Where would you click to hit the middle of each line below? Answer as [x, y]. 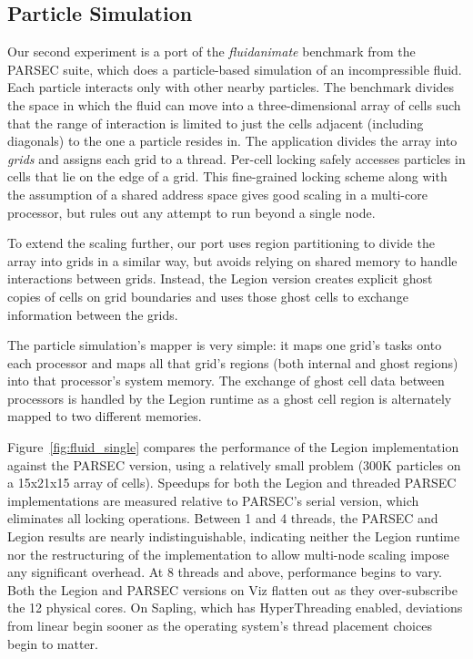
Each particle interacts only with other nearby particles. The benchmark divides [231, 87]
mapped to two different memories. [105, 416]
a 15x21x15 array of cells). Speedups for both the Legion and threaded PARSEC [232, 483]
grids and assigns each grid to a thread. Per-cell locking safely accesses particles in [236, 158]
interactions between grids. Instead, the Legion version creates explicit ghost [220, 278]
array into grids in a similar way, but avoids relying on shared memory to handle [232, 260]
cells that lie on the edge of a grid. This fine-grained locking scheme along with [227, 176]
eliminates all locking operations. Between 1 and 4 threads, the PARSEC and [223, 518]
